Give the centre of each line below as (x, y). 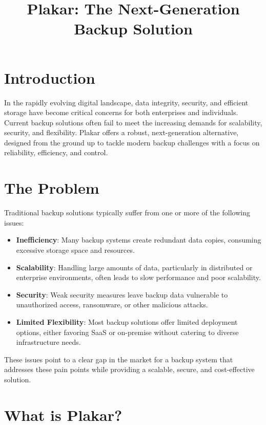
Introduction (50, 77)
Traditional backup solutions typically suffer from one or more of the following (127, 212)
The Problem (52, 188)
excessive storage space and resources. (75, 250)
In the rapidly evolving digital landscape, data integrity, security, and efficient (126, 102)
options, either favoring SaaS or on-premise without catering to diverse (127, 332)
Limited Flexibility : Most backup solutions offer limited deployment (127, 321)
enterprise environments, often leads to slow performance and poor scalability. (138, 277)
